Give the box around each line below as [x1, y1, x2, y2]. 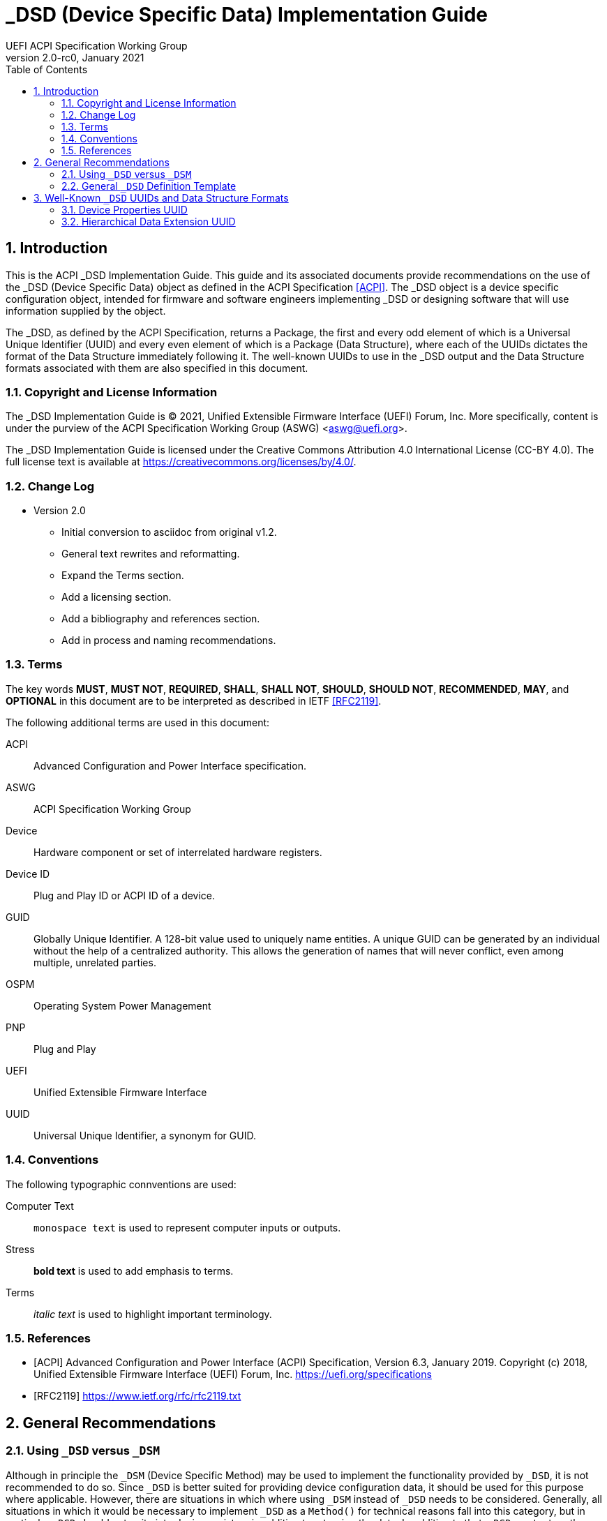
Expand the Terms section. [61, 569, 184, 582]
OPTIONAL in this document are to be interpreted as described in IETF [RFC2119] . [6, 694, 382, 707]
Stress [6, 1243, 35, 1255]
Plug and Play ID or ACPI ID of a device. [33, 889, 216, 901]
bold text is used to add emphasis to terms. [33, 1264, 234, 1277]
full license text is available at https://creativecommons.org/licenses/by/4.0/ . [6, 456, 357, 468]
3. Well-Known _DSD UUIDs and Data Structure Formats [33, 191, 289, 204]
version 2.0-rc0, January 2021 [6, 51, 144, 63]
